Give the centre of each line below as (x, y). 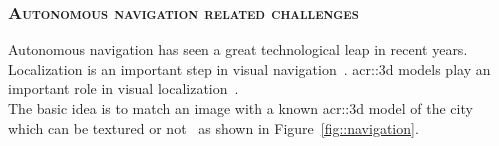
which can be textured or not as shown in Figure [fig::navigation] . (213, 127)
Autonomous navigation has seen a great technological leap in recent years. (238, 49)
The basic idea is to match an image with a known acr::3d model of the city (240, 108)
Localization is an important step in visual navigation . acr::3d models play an (249, 68)
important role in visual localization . (123, 88)
